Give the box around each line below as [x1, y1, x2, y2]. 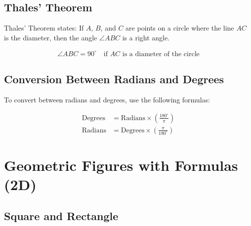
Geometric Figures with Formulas [4, 155, 238, 175]
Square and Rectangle [4, 208, 119, 223]
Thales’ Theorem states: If [4, 23, 84, 33]
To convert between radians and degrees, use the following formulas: [4, 95, 210, 105]
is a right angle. [122, 32, 170, 42]
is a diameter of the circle [122, 50, 200, 58]
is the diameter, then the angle [4, 32, 97, 42]
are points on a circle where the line [125, 23, 234, 33]
